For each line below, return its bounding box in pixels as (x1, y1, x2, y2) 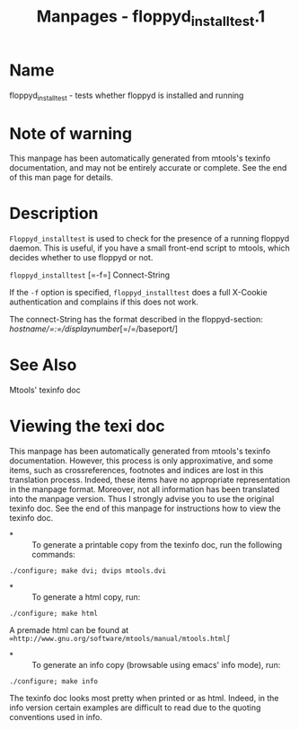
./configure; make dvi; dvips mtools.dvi (9, 567, 167, 576)
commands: (31, 550, 76, 560)
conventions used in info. (9, 712, 103, 723)
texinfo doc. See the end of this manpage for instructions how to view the (9, 503, 281, 514)
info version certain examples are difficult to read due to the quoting (9, 702, 261, 713)
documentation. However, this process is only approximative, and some (9, 455, 274, 466)
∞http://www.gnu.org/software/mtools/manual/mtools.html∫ (9, 635, 231, 644)
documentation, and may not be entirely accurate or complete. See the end (9, 163, 287, 173)
